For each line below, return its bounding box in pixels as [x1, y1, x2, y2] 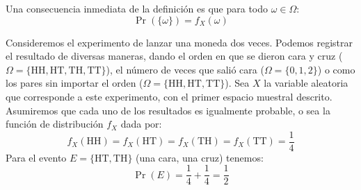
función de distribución [6, 116, 104, 131]
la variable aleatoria [264, 76, 348, 90]
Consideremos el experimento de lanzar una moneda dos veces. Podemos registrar [6, 35, 353, 49]
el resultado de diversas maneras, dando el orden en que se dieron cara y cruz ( [6, 49, 343, 63]
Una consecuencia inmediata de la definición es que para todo [6, 1, 268, 15]
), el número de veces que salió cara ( [106, 62, 264, 76]
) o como [317, 62, 355, 76]
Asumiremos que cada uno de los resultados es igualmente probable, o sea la [6, 103, 330, 117]
